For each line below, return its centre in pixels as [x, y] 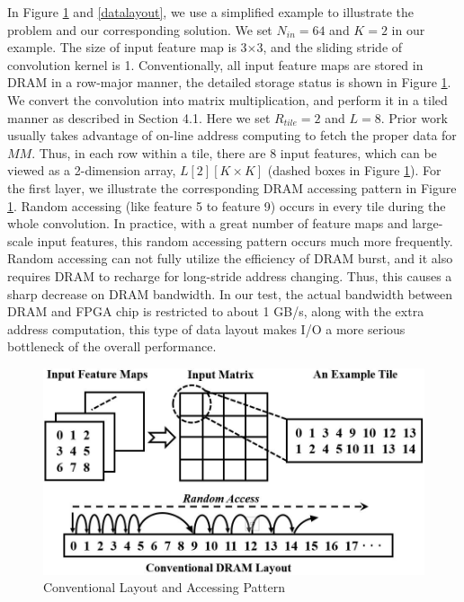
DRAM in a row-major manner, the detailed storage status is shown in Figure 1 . [229, 82]
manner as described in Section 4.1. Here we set [139, 117]
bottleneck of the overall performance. [112, 346]
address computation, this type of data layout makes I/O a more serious [206, 328]
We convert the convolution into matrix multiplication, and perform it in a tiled [228, 99]
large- [428, 223]
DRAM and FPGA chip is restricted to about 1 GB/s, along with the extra [216, 311]
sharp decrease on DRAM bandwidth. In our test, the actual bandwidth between [230, 293]
